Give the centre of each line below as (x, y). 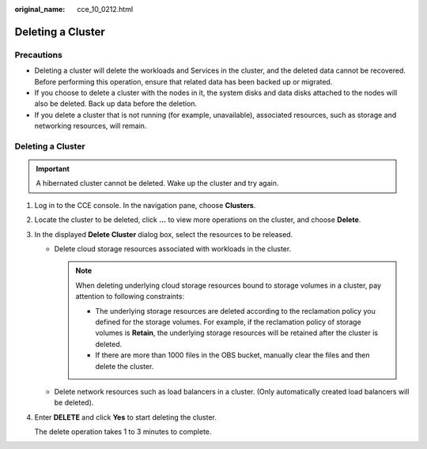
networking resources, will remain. (91, 126)
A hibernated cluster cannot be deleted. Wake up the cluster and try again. (157, 183)
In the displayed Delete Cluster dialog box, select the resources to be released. (164, 234)
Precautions (38, 55)
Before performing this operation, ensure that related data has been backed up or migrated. (183, 81)
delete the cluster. (125, 366)
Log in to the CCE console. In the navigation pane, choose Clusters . (145, 205)
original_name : (40, 9)
